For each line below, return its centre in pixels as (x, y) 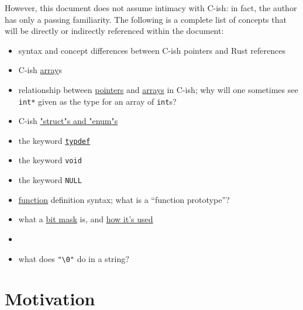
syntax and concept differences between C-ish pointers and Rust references (152, 50)
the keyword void (50, 160)
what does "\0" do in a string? (74, 258)
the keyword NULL (50, 180)
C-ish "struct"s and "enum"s (68, 121)
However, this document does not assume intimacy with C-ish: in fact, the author (151, 8)
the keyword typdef (54, 140)
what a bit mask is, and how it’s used (86, 219)
